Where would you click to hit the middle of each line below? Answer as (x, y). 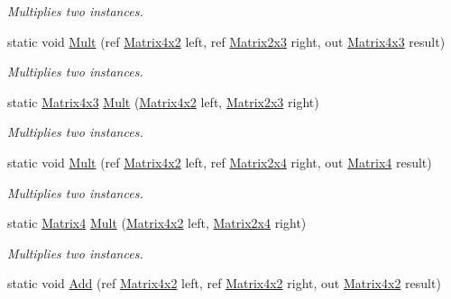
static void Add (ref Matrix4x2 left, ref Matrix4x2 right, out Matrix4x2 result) (224, 283)
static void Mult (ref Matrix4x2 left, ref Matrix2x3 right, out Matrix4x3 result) (226, 41)
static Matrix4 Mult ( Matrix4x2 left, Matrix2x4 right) (157, 223)
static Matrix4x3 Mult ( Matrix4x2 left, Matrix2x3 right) (163, 101)
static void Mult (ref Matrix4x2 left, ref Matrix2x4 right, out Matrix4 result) (220, 162)
